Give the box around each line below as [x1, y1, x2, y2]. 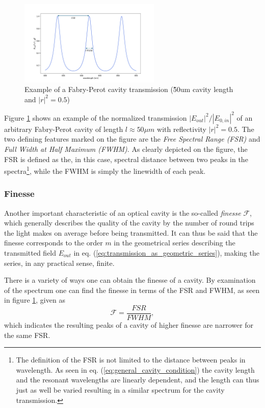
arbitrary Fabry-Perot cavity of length [4, 123, 123, 134]
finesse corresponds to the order [4, 237, 103, 248]
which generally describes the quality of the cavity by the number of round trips [4, 217, 254, 228]
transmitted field [4, 247, 57, 258]
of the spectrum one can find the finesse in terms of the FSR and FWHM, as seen [4, 284, 260, 295]
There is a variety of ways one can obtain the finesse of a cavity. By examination [4, 275, 256, 285]
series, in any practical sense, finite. [4, 257, 115, 268]
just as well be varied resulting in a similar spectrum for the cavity [16, 384, 225, 395]
